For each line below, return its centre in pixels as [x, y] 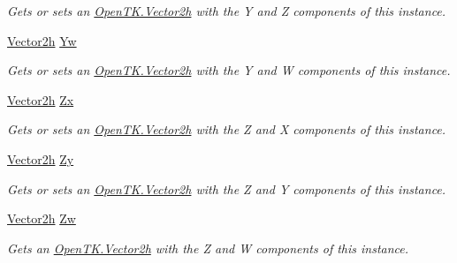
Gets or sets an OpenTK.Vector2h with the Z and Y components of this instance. [227, 188]
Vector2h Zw [42, 218]
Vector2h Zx [41, 99]
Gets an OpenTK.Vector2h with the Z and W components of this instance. [208, 248]
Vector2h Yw [42, 40]
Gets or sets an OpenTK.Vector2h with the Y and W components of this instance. [229, 70]
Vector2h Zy [41, 158]
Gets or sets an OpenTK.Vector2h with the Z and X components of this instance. [227, 129]
